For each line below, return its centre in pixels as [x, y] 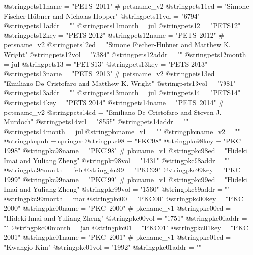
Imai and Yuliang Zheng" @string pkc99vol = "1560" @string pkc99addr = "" [117, 189]
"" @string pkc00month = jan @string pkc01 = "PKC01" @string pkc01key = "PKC [126, 227]
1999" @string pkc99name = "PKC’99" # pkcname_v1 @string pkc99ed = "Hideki [126, 179]
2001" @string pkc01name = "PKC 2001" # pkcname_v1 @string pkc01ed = [118, 237]
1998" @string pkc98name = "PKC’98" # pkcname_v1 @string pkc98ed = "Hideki [126, 150]
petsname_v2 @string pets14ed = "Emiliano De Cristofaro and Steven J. [113, 112]
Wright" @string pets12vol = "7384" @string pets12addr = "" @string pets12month [125, 54]
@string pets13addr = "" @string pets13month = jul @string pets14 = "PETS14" [122, 93]
